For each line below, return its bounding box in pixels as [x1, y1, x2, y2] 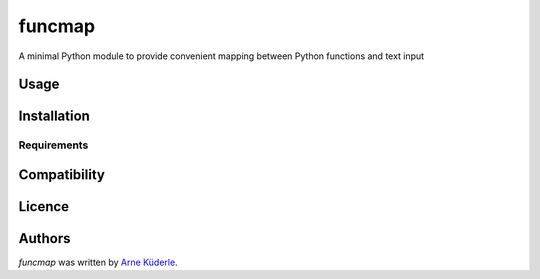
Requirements [18, 138, 89, 152]
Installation [18, 108, 90, 125]
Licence [18, 198, 70, 215]
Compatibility [18, 166, 105, 183]
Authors [18, 230, 71, 247]
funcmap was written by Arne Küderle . [18, 256, 179, 269]
